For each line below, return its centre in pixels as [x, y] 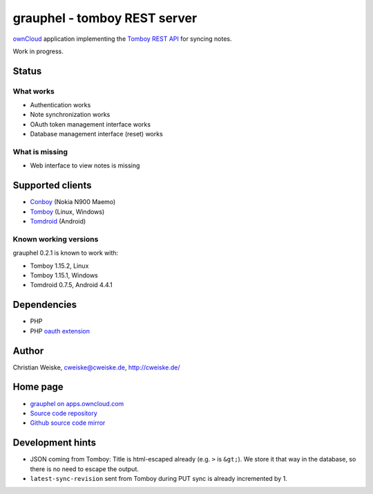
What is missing [40, 152]
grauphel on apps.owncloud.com [77, 403]
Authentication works [60, 105]
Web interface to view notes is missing [85, 165]
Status [27, 71]
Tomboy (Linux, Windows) [67, 212]
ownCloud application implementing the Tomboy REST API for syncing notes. [122, 39]
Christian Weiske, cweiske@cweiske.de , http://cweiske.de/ [96, 367]
